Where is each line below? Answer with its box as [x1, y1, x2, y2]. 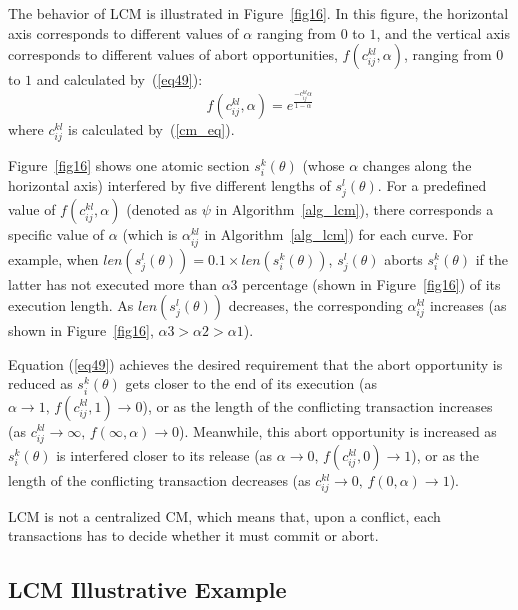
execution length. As [8, 295, 134, 316]
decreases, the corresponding [228, 295, 403, 316]
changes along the [362, 155, 472, 176]
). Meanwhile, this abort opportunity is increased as [179, 420, 497, 441]
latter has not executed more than [8, 273, 217, 294]
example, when [8, 248, 99, 269]
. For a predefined [377, 175, 487, 196]
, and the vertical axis [376, 22, 510, 43]
